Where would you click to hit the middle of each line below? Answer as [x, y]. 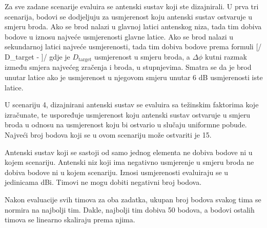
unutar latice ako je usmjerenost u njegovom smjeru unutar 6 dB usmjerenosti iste [134, 77]
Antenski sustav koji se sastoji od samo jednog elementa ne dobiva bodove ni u [129, 152]
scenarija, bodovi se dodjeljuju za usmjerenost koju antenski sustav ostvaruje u [128, 16]
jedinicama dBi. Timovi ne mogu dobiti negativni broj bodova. [103, 182]
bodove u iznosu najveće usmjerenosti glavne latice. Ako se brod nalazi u [119, 36]
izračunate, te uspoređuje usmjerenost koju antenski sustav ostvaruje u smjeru [128, 114]
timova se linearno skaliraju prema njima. [70, 220]
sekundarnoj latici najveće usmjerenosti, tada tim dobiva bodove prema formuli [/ [133, 46]
